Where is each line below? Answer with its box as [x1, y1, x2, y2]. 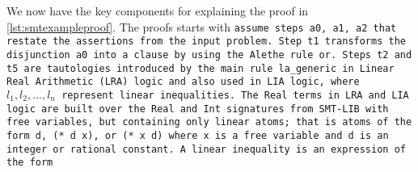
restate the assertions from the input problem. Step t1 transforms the [6, 36, 406, 48]
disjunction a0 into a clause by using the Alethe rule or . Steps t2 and [6, 48, 412, 61]
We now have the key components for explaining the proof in [6, 2, 309, 19]
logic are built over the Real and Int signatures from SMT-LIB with [6, 103, 389, 115]
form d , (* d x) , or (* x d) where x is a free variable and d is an [6, 129, 389, 141]
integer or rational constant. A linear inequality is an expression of [6, 143, 406, 155]
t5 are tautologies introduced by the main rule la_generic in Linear [6, 62, 395, 74]
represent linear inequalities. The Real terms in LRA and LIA [61, 89, 409, 101]
